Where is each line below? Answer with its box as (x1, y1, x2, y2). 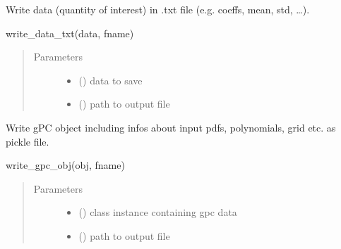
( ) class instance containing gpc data (78, 205, 237, 219)
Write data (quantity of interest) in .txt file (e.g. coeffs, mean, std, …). (6, 2, 310, 16)
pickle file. (6, 134, 49, 148)
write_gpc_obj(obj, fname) (6, 158, 125, 172)
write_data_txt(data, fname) (6, 25, 134, 40)
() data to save (78, 72, 143, 87)
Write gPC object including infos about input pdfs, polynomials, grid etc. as (6, 120, 336, 134)
